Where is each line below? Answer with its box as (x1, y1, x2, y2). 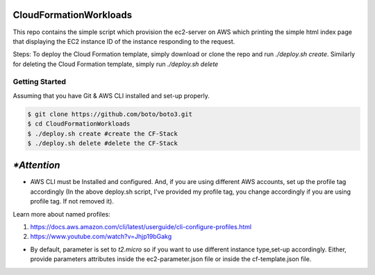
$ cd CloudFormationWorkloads (27, 120, 131, 128)
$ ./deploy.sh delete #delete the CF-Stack (27, 139, 178, 147)
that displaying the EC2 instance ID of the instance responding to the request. (12, 37, 235, 45)
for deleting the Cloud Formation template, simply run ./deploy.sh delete (12, 60, 219, 68)
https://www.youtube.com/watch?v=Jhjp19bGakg (30, 233, 172, 241)
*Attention (12, 160, 60, 172)
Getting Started (12, 77, 66, 87)
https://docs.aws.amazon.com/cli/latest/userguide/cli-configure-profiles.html (30, 223, 252, 231)
